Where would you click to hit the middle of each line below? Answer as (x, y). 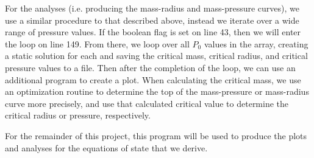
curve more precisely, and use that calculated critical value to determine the (147, 103)
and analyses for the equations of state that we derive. (106, 147)
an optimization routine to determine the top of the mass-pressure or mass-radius (157, 91)
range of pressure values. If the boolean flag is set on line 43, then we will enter (153, 32)
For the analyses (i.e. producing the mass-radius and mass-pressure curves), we (152, 8)
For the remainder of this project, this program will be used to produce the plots (156, 135)
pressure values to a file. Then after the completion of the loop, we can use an (150, 67)
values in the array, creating (256, 43)
